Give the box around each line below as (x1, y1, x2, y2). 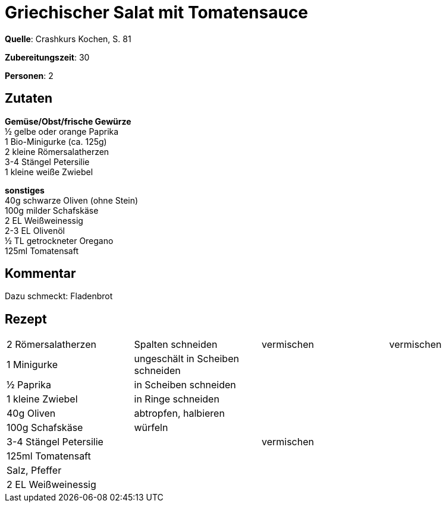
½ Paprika (7, 379, 51, 391)
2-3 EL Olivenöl (5, 225, 65, 236)
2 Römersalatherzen (7, 338, 96, 351)
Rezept (5, 311, 47, 327)
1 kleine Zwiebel (7, 393, 78, 405)
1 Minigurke (7, 359, 58, 371)
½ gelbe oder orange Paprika (5, 126, 119, 137)
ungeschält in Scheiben (134, 353, 239, 365)
